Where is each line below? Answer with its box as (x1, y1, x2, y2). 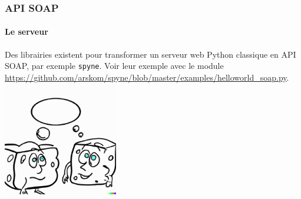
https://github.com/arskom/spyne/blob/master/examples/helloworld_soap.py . (5, 71, 289, 83)
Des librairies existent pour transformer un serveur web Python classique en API (5, 48, 296, 60)
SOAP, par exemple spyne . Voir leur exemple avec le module (5, 59, 224, 72)
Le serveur (5, 25, 48, 38)
